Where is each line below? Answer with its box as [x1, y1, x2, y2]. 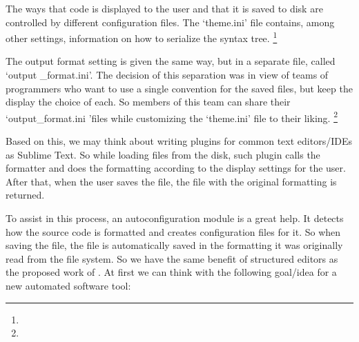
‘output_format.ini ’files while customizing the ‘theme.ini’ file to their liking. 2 [6, 108, 338, 125]
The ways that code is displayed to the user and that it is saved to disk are [6, 1, 323, 15]
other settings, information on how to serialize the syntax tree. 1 [6, 29, 278, 45]
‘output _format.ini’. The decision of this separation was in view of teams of [6, 68, 329, 82]
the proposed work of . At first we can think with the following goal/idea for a [6, 265, 337, 279]
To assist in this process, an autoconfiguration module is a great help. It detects [6, 211, 344, 225]
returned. [6, 188, 45, 202]
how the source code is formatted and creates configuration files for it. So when [6, 224, 341, 239]
